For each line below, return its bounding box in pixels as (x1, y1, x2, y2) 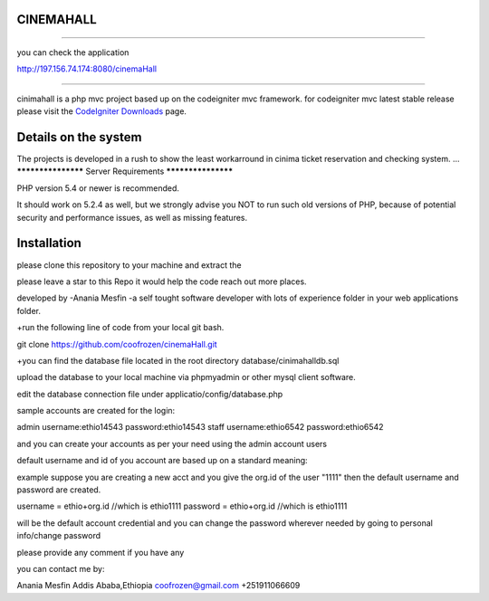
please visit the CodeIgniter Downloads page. (16, 106, 187, 117)
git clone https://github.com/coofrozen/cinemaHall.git (16, 339, 217, 349)
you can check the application (16, 47, 129, 58)
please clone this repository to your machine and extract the (16, 259, 242, 271)
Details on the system (16, 129, 142, 145)
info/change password (16, 530, 101, 541)
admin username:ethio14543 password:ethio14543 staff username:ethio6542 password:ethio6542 (16, 422, 384, 433)
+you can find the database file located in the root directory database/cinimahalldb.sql (16, 355, 340, 366)
